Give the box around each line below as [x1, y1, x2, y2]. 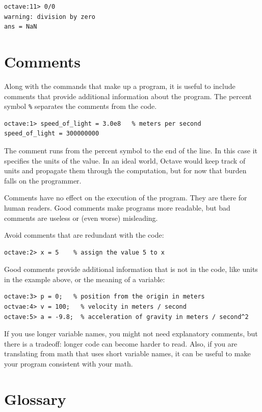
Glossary [4, 388, 66, 409]
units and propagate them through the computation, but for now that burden [4, 165, 247, 176]
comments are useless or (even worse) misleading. [4, 212, 158, 223]
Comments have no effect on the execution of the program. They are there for [4, 192, 247, 203]
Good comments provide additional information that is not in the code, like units [4, 264, 258, 274]
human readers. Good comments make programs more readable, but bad [4, 202, 230, 213]
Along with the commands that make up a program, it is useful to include [4, 80, 235, 91]
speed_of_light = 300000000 [4, 130, 99, 138]
